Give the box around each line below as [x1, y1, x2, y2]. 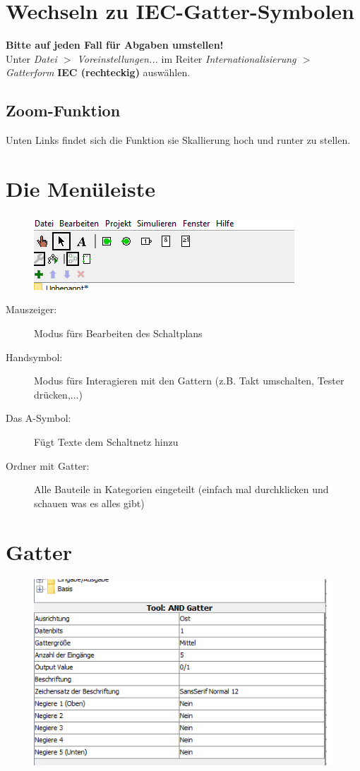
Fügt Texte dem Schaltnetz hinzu [34, 434, 179, 449]
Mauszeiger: [6, 302, 57, 317]
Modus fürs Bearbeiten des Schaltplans [34, 326, 203, 341]
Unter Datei [6, 51, 57, 66]
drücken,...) [34, 387, 83, 401]
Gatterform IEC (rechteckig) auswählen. [6, 65, 191, 80]
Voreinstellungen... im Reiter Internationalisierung [77, 51, 296, 66]
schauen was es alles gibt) [34, 495, 145, 510]
